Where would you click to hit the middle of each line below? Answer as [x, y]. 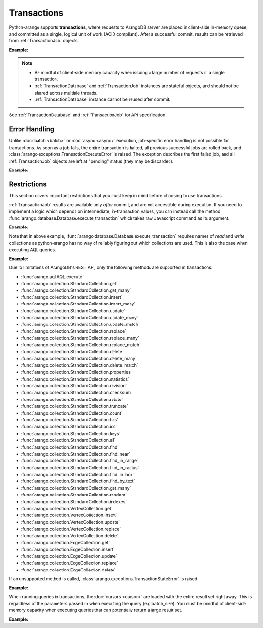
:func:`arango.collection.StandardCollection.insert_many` [78, 304]
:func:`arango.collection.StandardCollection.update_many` [80, 318]
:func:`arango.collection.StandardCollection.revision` [74, 385]
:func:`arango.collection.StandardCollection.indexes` [74, 501]
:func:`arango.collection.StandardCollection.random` [74, 495]
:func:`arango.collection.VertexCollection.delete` [70, 535]
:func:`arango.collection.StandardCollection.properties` [76, 372]
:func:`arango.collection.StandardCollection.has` [70, 419]
